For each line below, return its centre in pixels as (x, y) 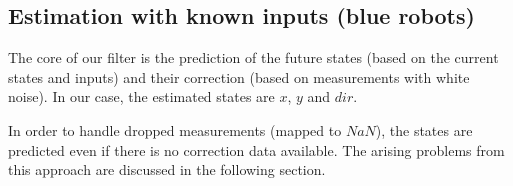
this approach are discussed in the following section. (167, 169)
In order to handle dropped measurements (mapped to (175, 129)
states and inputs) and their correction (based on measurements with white (239, 76)
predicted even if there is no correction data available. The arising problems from (256, 149)
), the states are (424, 129)
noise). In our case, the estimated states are (141, 96)
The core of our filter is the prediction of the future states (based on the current (253, 57)
